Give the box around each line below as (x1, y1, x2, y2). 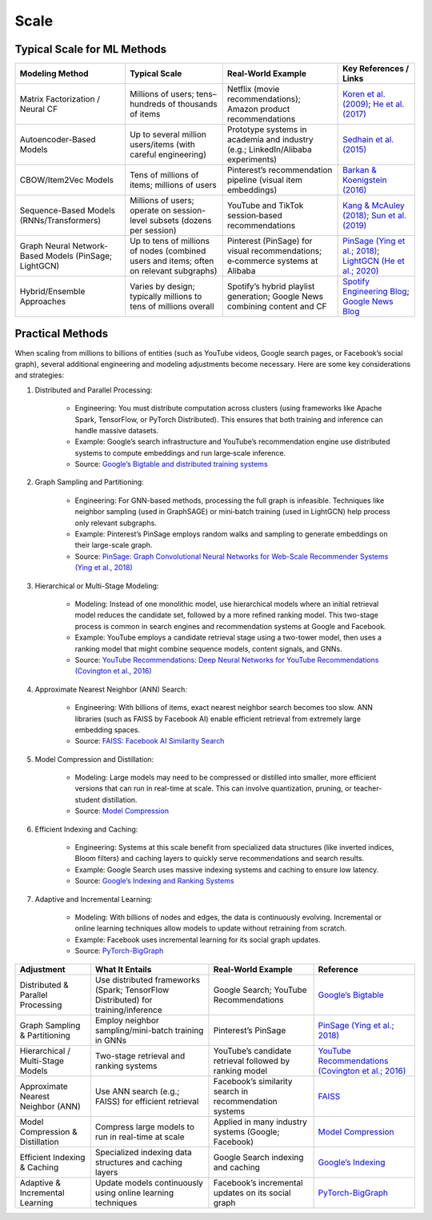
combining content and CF (226, 301, 327, 312)
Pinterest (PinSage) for (226, 236, 313, 247)
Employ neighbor (94, 1015, 159, 1026)
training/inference (94, 1004, 163, 1015)
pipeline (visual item (226, 174, 303, 185)
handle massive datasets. (74, 425, 159, 435)
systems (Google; (213, 1126, 280, 1137)
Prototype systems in (226, 124, 307, 135)
